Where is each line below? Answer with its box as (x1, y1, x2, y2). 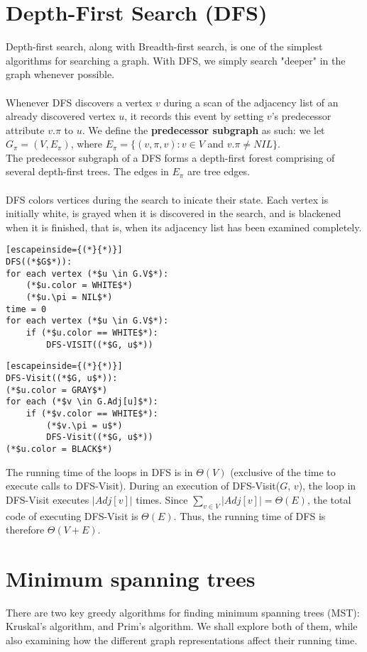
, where (70, 136, 103, 151)
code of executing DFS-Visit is (6, 508, 138, 523)
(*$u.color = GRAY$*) (6, 385, 108, 395)
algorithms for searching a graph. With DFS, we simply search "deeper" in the (6, 53, 346, 67)
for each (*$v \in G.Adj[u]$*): (6, 397, 158, 407)
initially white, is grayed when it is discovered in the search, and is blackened (6, 206, 341, 221)
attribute (6, 122, 45, 137)
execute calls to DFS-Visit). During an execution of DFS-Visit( (6, 478, 280, 493)
